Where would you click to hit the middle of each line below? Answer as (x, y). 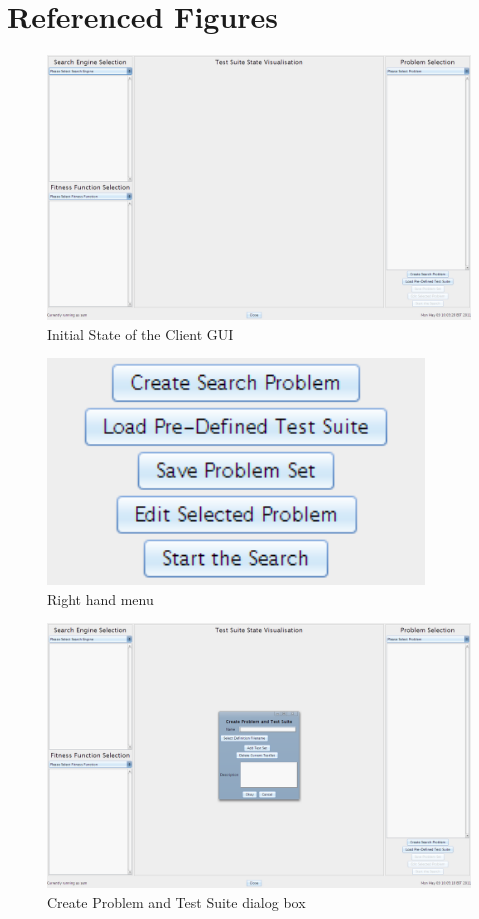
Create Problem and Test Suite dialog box (176, 901)
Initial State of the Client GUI (140, 333)
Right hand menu (100, 598)
